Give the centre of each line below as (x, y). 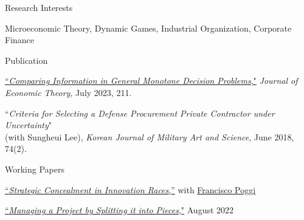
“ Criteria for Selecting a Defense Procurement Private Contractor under (140, 113)
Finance (20, 40)
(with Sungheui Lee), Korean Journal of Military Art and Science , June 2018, (150, 136)
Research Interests (39, 7)
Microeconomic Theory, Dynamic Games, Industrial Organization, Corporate (148, 28)
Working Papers (35, 169)
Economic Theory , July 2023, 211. (68, 92)
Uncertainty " (29, 125)
